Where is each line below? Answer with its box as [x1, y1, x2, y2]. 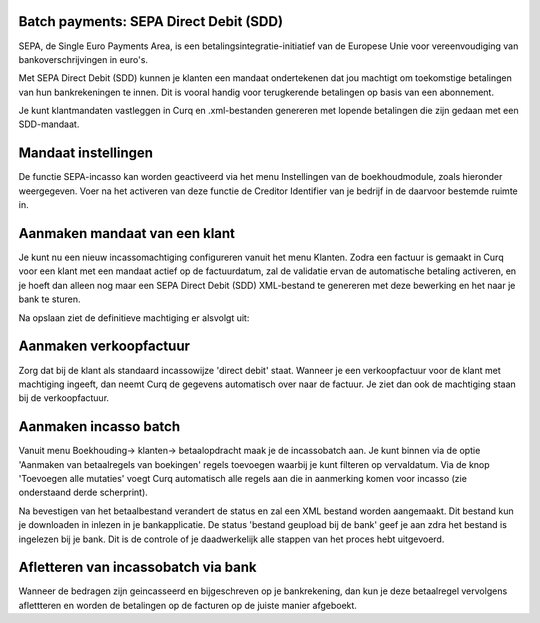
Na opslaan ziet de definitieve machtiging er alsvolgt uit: [18, 311, 250, 324]
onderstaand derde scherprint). [18, 486, 149, 499]
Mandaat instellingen [18, 145, 154, 162]
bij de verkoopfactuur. [18, 392, 110, 404]
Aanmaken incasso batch [18, 418, 181, 435]
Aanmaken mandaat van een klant [18, 225, 235, 242]
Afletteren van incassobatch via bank [18, 559, 257, 576]
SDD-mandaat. [18, 118, 80, 130]
